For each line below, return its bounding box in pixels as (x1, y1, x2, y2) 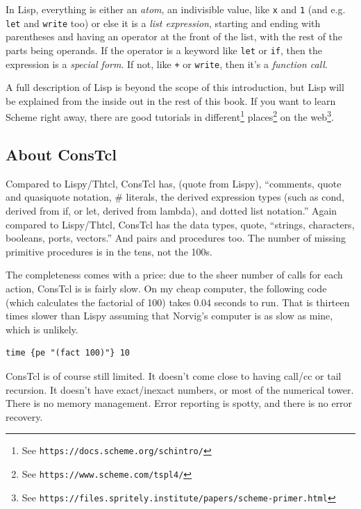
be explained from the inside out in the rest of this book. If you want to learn (6, 93, 336, 108)
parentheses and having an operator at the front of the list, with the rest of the (6, 29, 343, 44)
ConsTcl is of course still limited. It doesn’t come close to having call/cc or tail (6, 368, 342, 383)
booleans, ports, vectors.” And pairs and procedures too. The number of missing (6, 231, 346, 245)
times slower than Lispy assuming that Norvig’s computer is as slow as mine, (6, 308, 333, 323)
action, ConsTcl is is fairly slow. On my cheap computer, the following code (6, 281, 327, 296)
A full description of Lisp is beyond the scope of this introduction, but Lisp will (6, 80, 344, 94)
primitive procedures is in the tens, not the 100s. (6, 244, 212, 258)
